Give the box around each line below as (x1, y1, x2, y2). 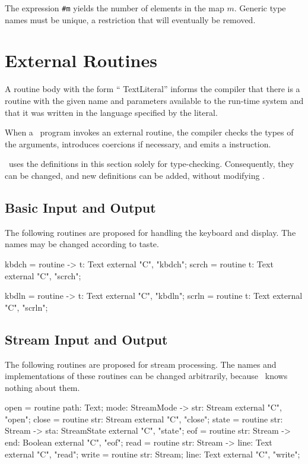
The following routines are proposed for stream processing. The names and (5, 358, 277, 370)
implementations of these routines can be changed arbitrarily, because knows (5, 370, 288, 382)
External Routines (5, 48, 157, 72)
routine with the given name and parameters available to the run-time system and (5, 94, 304, 106)
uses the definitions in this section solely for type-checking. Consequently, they (8, 157, 294, 170)
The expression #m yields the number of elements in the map (5, 2, 224, 14)
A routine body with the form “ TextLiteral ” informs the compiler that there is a (5, 83, 300, 95)
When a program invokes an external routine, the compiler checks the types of (5, 126, 294, 138)
